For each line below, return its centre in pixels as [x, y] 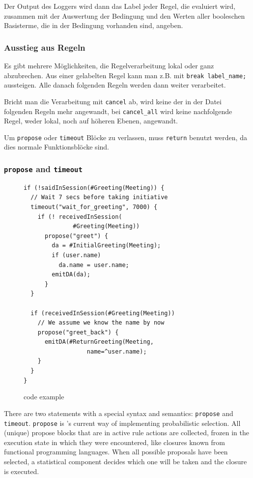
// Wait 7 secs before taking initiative [99, 197]
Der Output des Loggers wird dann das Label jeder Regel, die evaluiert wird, [120, 6]
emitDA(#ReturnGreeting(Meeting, [99, 342]
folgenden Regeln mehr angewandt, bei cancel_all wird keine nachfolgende [118, 111]
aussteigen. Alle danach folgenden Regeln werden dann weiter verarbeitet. [115, 85]
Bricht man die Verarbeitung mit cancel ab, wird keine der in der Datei [113, 101]
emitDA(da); [71, 275]
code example [44, 397]
